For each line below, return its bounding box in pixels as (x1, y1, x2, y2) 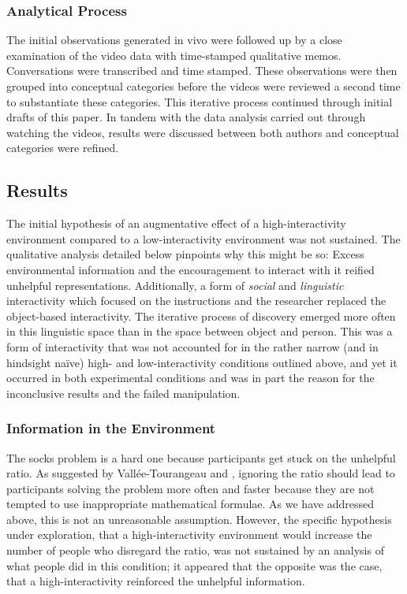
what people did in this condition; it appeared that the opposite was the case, (6, 557, 383, 574)
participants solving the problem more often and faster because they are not (6, 480, 375, 496)
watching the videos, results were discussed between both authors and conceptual (6, 124, 399, 140)
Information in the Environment (6, 418, 216, 438)
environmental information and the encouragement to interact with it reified (6, 261, 375, 277)
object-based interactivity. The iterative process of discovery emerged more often (6, 307, 396, 324)
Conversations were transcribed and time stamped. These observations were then (6, 62, 398, 79)
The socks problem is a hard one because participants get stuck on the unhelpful (6, 449, 396, 466)
